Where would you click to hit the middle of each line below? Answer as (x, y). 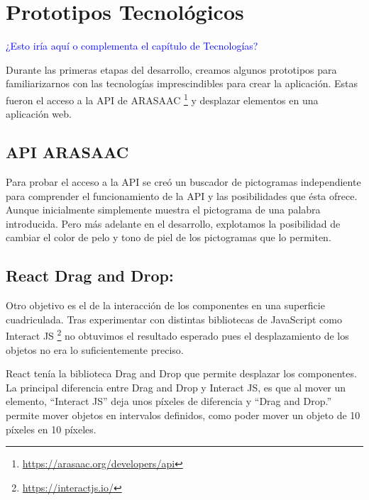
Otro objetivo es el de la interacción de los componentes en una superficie (165, 305)
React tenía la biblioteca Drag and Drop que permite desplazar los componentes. (181, 373)
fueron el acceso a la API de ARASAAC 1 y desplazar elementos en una (162, 99)
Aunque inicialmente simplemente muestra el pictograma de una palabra (163, 210)
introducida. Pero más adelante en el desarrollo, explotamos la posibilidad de (173, 223)
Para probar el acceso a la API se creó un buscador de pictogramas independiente (183, 181)
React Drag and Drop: (90, 276)
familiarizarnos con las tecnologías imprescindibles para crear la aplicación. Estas (182, 83)
